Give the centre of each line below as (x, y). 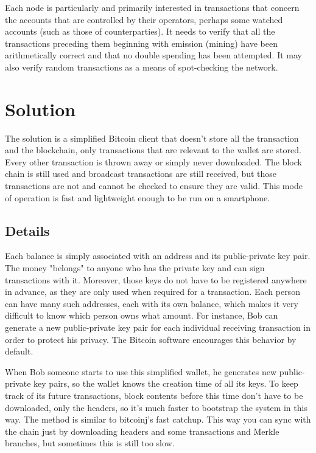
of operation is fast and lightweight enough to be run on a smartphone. (138, 197)
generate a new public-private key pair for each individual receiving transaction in (158, 327)
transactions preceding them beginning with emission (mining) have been (142, 43)
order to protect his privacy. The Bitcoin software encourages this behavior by (151, 339)
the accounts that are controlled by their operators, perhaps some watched (144, 19)
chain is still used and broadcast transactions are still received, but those (141, 174)
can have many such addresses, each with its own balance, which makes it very (152, 303)
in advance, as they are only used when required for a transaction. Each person (153, 292)
